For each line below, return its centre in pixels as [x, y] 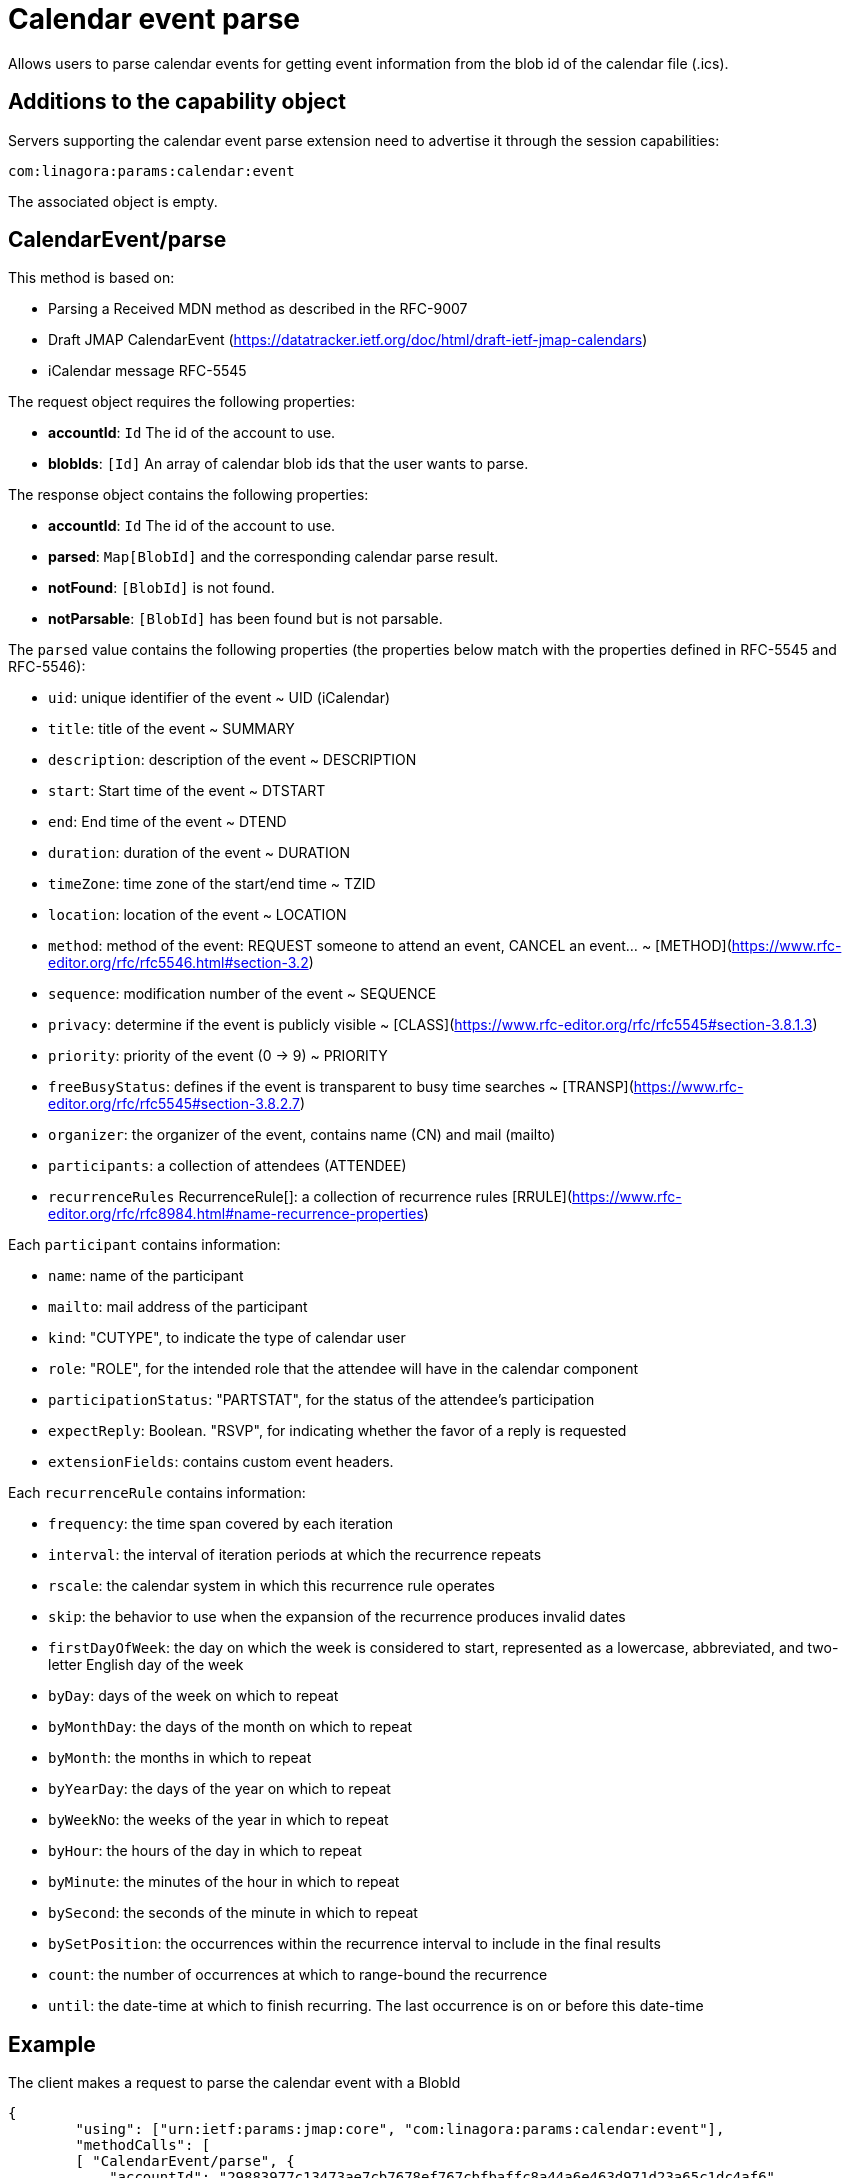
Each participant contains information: [144, 1245]
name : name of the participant [146, 1276]
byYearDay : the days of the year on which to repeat [219, 1789]
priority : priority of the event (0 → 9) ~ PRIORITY [218, 1056]
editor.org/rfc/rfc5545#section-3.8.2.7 [174, 1104]
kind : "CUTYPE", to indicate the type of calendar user [227, 1338]
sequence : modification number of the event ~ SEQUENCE [242, 994]
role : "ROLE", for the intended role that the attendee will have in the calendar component [343, 1369]
